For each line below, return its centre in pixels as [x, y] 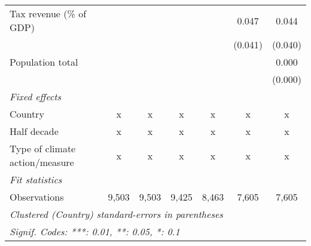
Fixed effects [36, 96]
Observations [37, 197]
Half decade [34, 131]
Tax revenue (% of [48, 13]
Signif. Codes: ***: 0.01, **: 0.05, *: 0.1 [95, 231]
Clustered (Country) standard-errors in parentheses [116, 214]
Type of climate [43, 148]
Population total [44, 62]
